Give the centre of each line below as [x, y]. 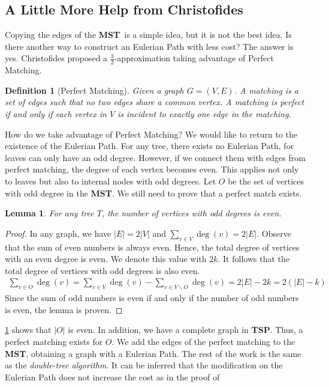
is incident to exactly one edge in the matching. [204, 114]
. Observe [274, 233]
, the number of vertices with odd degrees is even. [191, 213]
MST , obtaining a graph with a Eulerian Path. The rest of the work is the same [153, 353]
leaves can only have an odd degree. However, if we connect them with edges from [155, 157]
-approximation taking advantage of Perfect [194, 58]
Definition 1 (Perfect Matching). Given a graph [94, 90]
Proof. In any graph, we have [58, 233]
